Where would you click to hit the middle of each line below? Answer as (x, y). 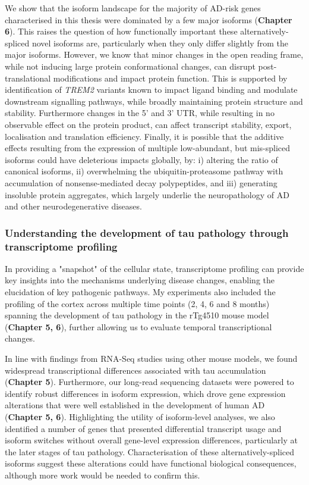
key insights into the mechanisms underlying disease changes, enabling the (140, 280)
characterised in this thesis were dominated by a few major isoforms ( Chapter (149, 19)
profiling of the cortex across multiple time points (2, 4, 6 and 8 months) (137, 303)
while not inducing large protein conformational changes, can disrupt (130, 66)
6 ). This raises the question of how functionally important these (121, 31)
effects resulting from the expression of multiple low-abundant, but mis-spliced (148, 148)
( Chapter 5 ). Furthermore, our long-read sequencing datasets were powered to (149, 382)
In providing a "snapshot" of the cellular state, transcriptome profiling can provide (154, 268)
